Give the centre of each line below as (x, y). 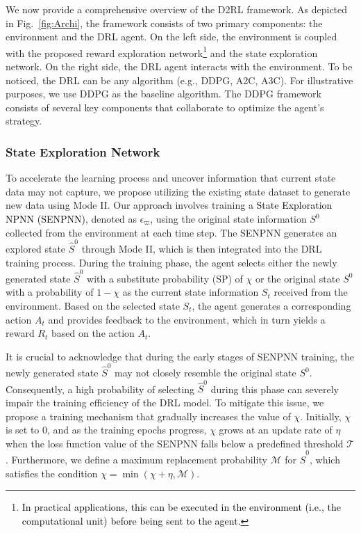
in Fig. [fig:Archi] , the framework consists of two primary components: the (164, 23)
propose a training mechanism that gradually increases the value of (148, 416)
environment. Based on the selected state (93, 305)
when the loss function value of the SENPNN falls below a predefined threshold (175, 443)
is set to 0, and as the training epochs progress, (106, 430)
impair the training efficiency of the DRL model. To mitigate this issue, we (165, 402)
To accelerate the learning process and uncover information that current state (171, 178)
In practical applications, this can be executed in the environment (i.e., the (181, 507)
